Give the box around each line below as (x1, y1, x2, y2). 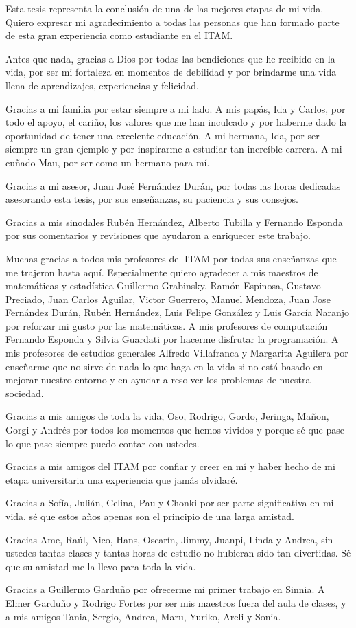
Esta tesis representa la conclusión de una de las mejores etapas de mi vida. (5, 1, 324, 15)
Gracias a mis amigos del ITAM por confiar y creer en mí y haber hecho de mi (5, 459, 335, 473)
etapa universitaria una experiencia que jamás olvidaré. (5, 472, 238, 486)
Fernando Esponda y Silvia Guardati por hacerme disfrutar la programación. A (5, 332, 339, 346)
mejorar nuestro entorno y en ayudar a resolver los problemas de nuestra (5, 372, 311, 387)
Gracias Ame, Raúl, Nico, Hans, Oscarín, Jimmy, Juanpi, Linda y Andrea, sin (5, 532, 333, 546)
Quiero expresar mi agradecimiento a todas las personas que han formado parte (5, 14, 340, 29)
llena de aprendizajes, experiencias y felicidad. (5, 78, 199, 92)
